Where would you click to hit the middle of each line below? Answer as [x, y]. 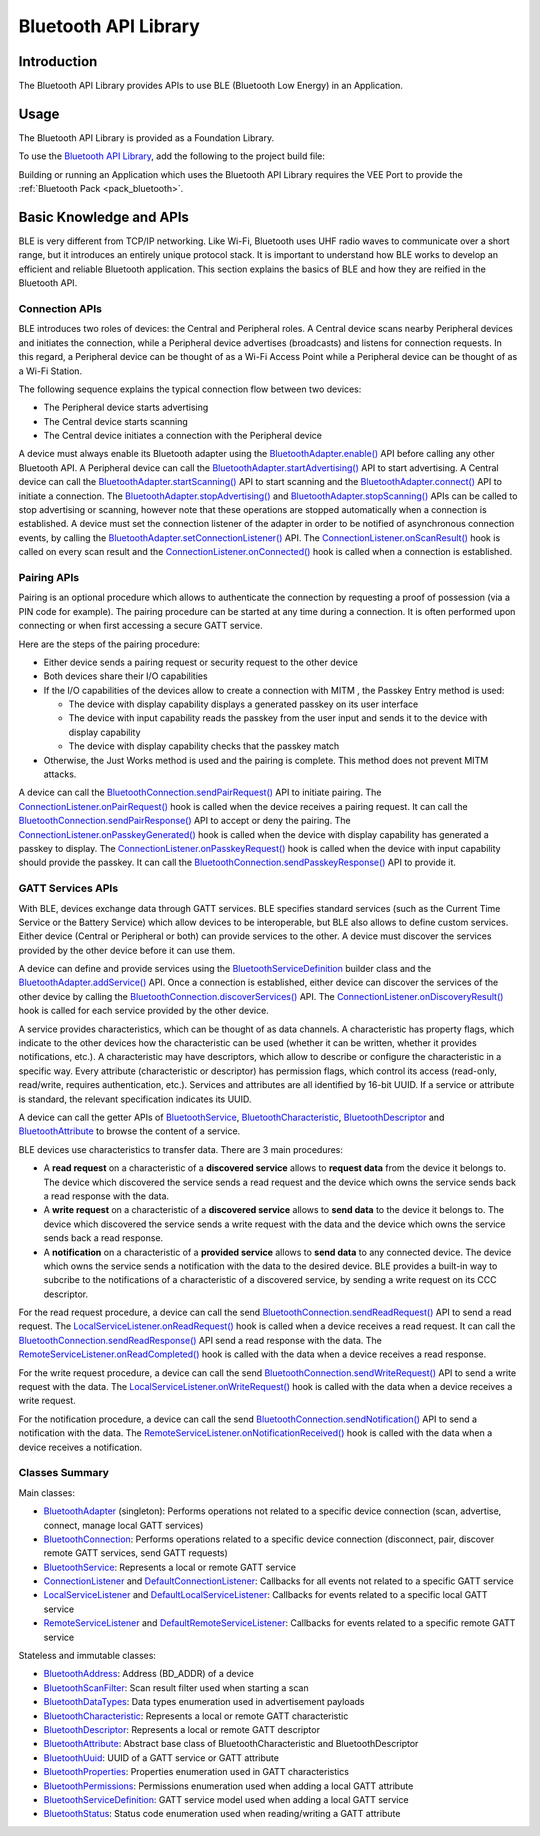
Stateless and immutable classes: [87, 1656]
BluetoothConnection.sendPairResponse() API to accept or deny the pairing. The [184, 821]
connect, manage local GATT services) [123, 1525]
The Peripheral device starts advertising [126, 407]
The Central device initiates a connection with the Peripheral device [182, 436]
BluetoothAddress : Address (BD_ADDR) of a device [148, 1674]
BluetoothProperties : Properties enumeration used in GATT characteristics [196, 1772]
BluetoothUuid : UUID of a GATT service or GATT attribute [161, 1757]
